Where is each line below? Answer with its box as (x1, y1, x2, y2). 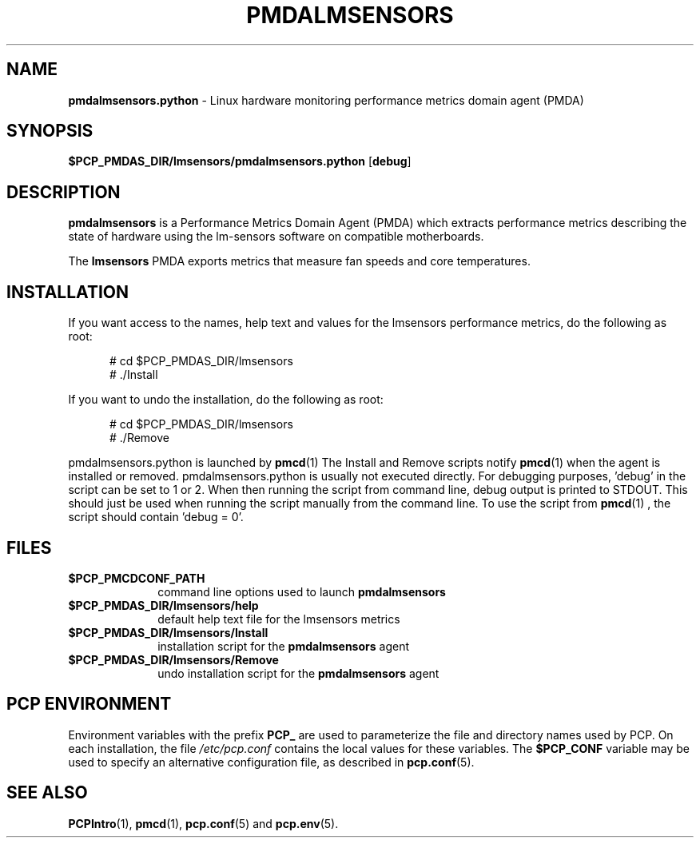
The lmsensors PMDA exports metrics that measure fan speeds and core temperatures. (68, 254, 531, 269)
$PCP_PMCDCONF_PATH (68, 571, 205, 585)
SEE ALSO (6, 782, 88, 803)
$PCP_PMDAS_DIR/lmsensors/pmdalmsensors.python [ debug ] (68, 154, 412, 169)
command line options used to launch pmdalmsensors (157, 584, 446, 599)
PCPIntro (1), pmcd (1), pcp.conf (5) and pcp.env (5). (68, 816, 339, 830)
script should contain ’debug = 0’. (68, 510, 244, 524)
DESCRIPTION (6, 181, 121, 202)
